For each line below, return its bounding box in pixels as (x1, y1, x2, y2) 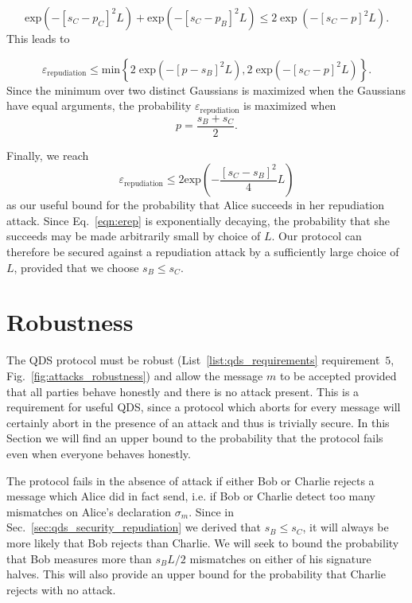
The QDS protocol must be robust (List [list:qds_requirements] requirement (6, 352, 380, 368)
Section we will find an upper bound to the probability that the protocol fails (6, 430, 383, 446)
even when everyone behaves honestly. (6, 445, 191, 461)
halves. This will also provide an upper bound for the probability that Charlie (6, 566, 386, 582)
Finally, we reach (6, 146, 89, 163)
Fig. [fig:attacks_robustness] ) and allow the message (6, 367, 263, 383)
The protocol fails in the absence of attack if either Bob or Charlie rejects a (6, 472, 375, 488)
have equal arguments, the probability (6, 97, 192, 114)
